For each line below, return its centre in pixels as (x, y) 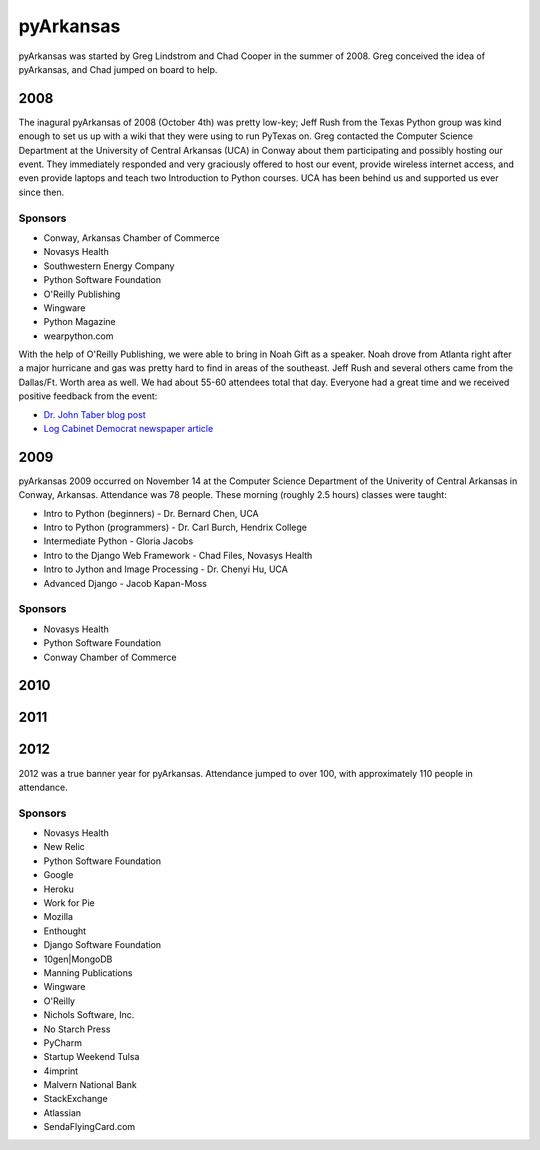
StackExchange (76, 1099)
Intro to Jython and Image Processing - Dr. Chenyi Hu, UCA (166, 569)
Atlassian (62, 1112)
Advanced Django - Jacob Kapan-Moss (125, 583)
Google (58, 875)
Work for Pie (69, 903)
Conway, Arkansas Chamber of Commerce (131, 237)
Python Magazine (79, 322)
